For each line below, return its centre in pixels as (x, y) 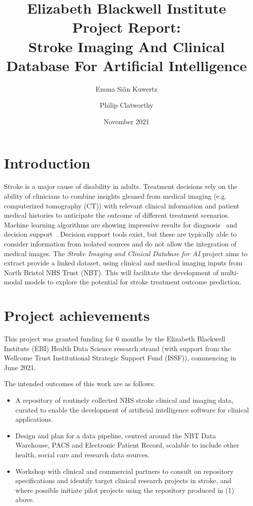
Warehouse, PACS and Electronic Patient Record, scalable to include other (127, 445)
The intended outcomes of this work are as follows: (80, 384)
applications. (34, 419)
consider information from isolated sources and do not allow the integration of (120, 243)
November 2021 (126, 121)
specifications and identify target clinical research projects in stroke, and (123, 480)
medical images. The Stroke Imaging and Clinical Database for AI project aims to (126, 253)
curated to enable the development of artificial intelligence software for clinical (132, 409)
